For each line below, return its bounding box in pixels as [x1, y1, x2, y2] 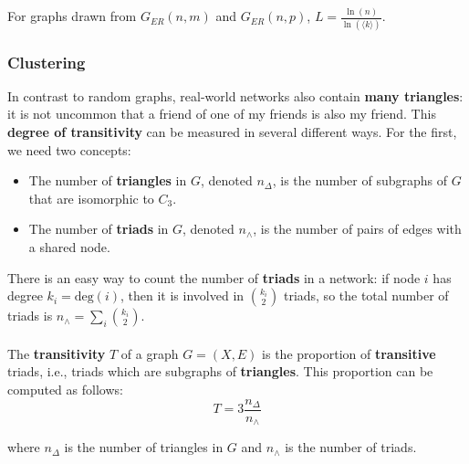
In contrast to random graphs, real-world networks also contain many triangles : [7, 86, 464, 105]
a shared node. [28, 237, 110, 256]
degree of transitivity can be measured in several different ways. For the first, [7, 122, 457, 142]
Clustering [7, 50, 86, 73]
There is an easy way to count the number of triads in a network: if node [7, 268, 421, 287]
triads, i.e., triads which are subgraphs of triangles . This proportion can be [7, 362, 433, 381]
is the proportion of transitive [262, 343, 436, 363]
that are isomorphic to [28, 188, 154, 207]
